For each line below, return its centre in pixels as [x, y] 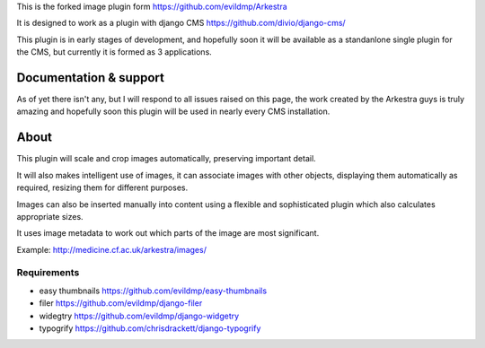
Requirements [48, 273]
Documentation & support [91, 78]
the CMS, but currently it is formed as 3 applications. [115, 52]
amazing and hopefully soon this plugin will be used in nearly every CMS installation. [173, 111]
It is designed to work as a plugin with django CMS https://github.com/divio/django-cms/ [181, 23]
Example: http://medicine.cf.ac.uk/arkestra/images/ [111, 249]
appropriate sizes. [50, 216]
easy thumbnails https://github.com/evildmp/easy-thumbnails [153, 291]
